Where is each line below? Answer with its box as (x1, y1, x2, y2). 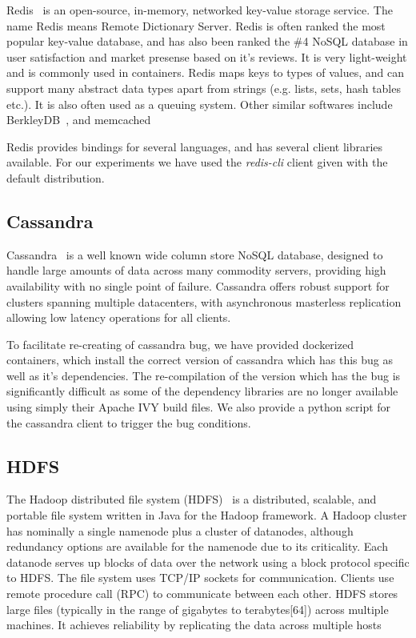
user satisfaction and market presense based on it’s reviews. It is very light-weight (6, 48, 407, 65)
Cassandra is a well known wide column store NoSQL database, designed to (6, 246, 383, 263)
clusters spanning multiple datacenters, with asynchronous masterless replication (6, 293, 402, 310)
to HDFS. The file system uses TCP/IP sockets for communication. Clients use (6, 569, 394, 586)
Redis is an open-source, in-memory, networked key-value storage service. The (6, 2, 393, 18)
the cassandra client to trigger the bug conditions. (6, 414, 251, 431)
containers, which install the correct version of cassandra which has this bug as (6, 351, 394, 368)
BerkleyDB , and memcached (6, 111, 151, 128)
